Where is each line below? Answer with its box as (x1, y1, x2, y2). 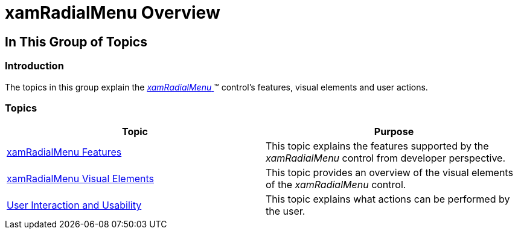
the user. (266, 205, 305, 218)
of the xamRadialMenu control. (266, 179, 406, 191)
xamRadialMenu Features (7, 146, 122, 159)
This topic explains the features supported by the (266, 140, 489, 153)
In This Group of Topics (5, 34, 147, 49)
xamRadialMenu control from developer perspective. (266, 152, 506, 165)
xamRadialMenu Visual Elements (7, 172, 154, 185)
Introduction (5, 60, 64, 72)
